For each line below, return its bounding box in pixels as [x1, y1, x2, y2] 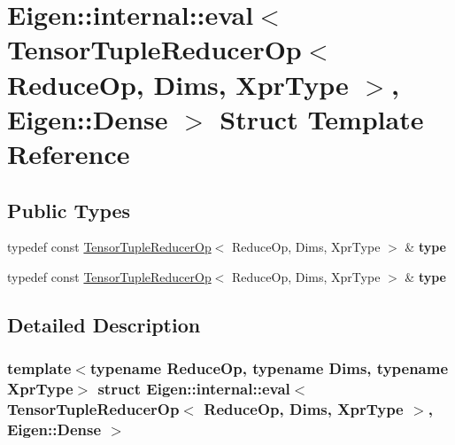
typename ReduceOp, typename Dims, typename [89, 357, 449, 379]
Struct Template [220, 100, 424, 137]
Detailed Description [7, 310, 201, 338]
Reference [7, 135, 130, 171]
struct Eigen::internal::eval [97, 378, 290, 400]
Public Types [7, 196, 131, 223]
